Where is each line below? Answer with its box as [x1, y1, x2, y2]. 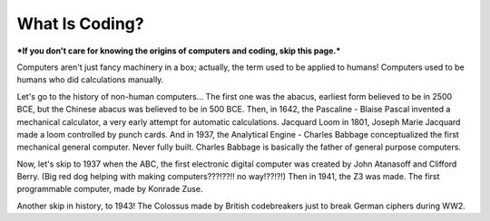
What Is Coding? [16, 14, 144, 34]
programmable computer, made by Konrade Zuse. [16, 184, 203, 195]
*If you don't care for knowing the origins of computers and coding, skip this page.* [16, 45, 341, 56]
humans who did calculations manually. [16, 74, 164, 85]
